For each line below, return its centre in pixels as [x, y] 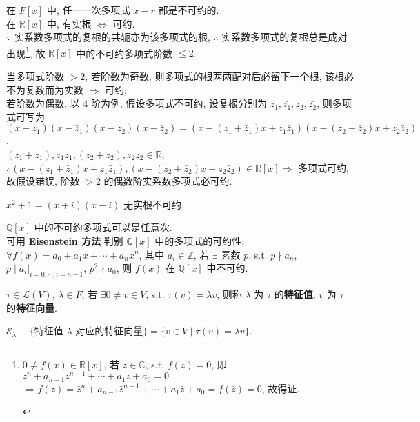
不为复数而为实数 [45, 89]
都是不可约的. [189, 10]
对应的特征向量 [109, 332]
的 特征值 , [295, 293]
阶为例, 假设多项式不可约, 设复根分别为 [179, 103]
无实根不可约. [154, 204]
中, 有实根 [69, 23]
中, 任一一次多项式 [89, 10]
